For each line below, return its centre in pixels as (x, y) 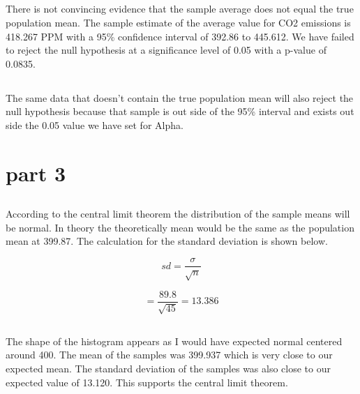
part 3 (36, 173)
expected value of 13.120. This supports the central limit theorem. (147, 382)
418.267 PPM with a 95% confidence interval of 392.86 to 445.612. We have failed (180, 36)
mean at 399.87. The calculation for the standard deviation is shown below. (167, 241)
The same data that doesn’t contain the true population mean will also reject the (180, 97)
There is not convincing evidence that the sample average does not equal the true (180, 9)
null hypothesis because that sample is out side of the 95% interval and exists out (180, 111)
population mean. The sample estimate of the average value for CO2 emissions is (178, 22)
